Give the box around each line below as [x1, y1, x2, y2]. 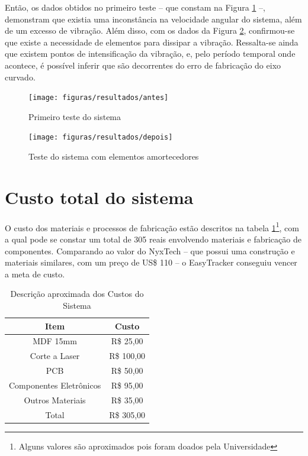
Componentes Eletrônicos [9, 379, 101, 391]
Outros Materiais [24, 393, 86, 406]
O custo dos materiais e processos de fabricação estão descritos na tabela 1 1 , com [5, 219, 299, 234]
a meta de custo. [5, 267, 65, 280]
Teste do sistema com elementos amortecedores [28, 150, 199, 163]
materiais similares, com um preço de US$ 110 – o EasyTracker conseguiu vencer [5, 256, 297, 269]
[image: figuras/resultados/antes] [28, 93, 169, 102]
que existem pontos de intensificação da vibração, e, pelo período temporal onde [5, 47, 296, 60]
